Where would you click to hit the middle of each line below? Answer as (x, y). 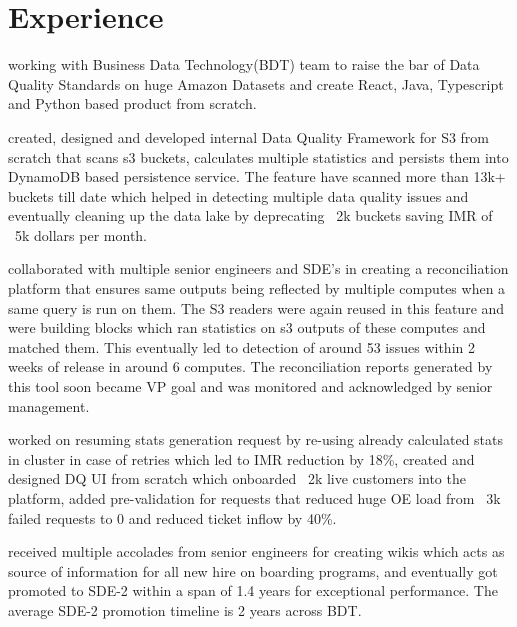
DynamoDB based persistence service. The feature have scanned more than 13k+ (257, 176)
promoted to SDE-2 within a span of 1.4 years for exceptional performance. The (253, 590)
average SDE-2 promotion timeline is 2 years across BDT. (185, 609)
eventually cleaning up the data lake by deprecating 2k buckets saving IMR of (250, 215)
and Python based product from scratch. (132, 103)
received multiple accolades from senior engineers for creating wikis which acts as (256, 551)
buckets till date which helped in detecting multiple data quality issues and (238, 195)
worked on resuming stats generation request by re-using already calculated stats (256, 439)
